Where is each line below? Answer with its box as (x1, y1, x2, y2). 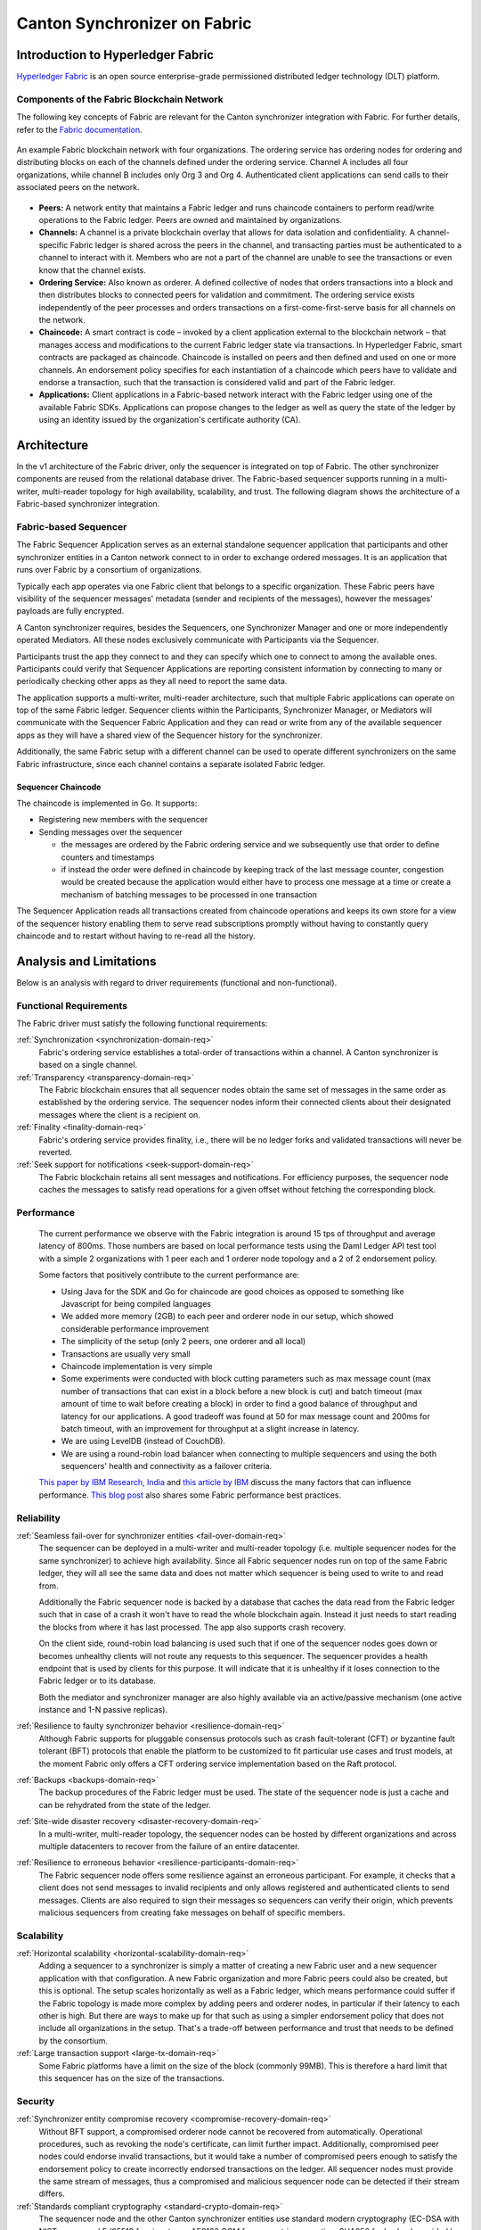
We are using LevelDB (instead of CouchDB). (61, 1436, 226, 1447)
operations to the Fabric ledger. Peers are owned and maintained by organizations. (38, 214, 343, 225)
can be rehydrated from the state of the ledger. (38, 1799, 211, 1810)
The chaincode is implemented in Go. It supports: (16, 798, 198, 809)
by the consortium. (38, 2035, 109, 2046)
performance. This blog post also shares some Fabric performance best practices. (38, 1490, 342, 1500)
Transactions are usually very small (61, 1348, 191, 1359)
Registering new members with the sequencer (38, 814, 208, 825)
